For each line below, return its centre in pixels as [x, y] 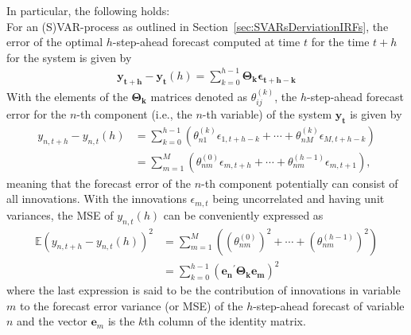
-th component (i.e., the [134, 113]
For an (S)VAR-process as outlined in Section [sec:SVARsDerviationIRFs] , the [198, 26]
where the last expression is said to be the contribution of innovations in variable [204, 290]
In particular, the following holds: [88, 10]
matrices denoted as [199, 96]
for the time [340, 42]
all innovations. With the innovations [97, 199]
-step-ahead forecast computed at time [206, 42]
